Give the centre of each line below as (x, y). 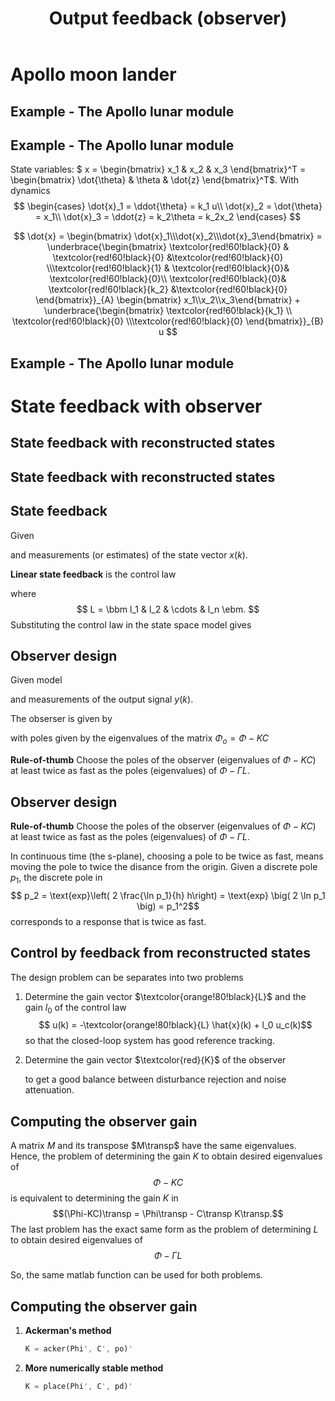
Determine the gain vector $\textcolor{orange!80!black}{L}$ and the (165, 996)
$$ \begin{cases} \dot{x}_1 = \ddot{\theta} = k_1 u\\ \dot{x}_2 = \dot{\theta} (168, 206)
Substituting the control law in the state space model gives (131, 624)
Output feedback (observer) (168, 18)
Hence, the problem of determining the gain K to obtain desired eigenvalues (166, 1156)
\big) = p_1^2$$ (168, 906)
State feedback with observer (136, 406)
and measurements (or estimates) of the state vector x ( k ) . (129, 554)
